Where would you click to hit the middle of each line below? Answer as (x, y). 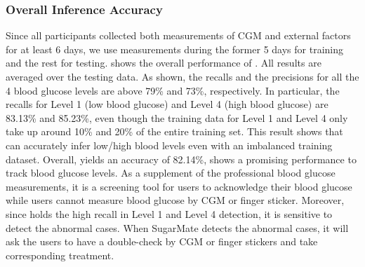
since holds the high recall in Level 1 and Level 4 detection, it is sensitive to (169, 213)
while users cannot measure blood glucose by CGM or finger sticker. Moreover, (175, 200)
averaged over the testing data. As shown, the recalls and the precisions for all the (182, 76)
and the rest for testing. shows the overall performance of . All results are (164, 63)
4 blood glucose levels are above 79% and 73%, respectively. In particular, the (173, 90)
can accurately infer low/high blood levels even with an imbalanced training (169, 145)
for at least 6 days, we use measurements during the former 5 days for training (174, 49)
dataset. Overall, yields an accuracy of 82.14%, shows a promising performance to (181, 159)
